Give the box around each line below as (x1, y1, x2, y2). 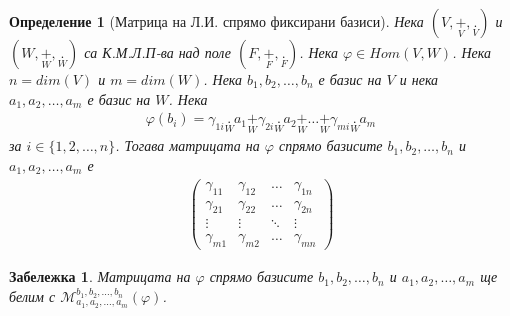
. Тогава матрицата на (115, 135, 260, 156)
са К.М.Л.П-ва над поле (84, 42, 231, 62)
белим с (9, 285, 56, 306)
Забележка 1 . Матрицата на (9, 266, 191, 287)
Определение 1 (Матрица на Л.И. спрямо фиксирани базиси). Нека (9, 11, 424, 31)
